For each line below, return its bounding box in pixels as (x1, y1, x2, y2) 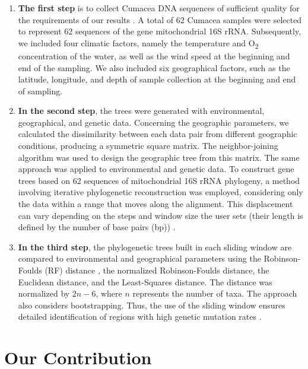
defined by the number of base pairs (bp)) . (18, 221, 176, 233)
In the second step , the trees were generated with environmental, (18, 104, 265, 117)
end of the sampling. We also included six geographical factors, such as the (18, 61, 290, 74)
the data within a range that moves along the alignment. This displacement (18, 198, 293, 210)
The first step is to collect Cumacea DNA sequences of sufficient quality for (18, 2, 300, 14)
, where (96, 287, 122, 300)
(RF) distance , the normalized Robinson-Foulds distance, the (45, 264, 269, 276)
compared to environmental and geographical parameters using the (18, 252, 261, 265)
